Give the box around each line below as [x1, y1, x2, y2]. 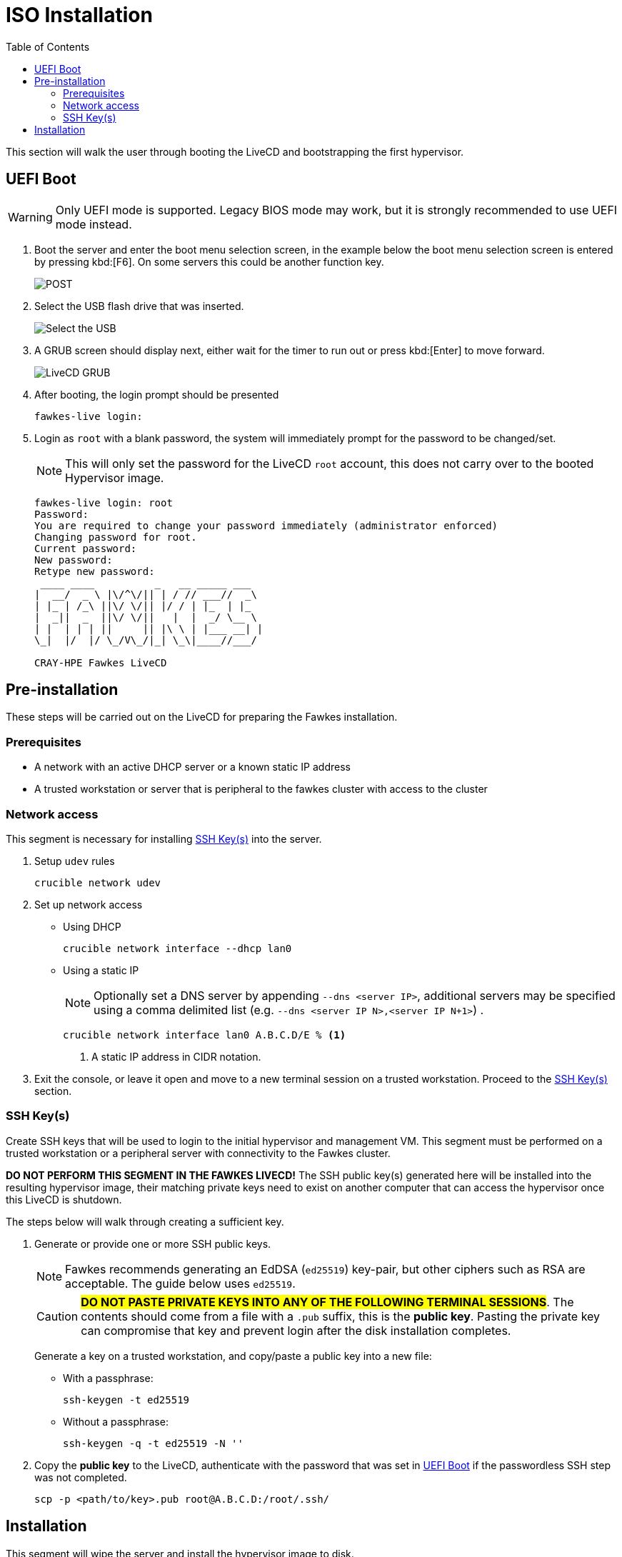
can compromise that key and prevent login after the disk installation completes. [81, 1323, 511, 1338]
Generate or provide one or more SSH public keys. [34, 1237, 271, 1250]
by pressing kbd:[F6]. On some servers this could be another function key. [34, 255, 384, 268]
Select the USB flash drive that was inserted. [34, 299, 244, 312]
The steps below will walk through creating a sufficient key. [6, 1215, 284, 1228]
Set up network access [34, 898, 143, 911]
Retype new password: [34, 565, 155, 577]
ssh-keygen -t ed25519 [63, 1393, 190, 1406]
